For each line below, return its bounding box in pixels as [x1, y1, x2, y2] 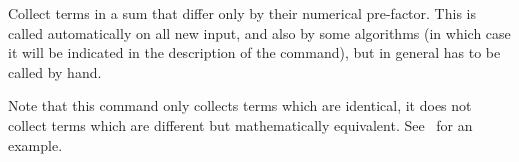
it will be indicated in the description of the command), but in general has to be [8, 42, 501, 63]
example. [8, 134, 63, 155]
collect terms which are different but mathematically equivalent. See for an [8, 114, 473, 135]
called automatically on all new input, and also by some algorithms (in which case [8, 22, 511, 43]
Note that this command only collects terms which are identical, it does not [8, 95, 472, 116]
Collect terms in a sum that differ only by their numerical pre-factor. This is [8, 3, 476, 23]
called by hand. [8, 61, 102, 82]
